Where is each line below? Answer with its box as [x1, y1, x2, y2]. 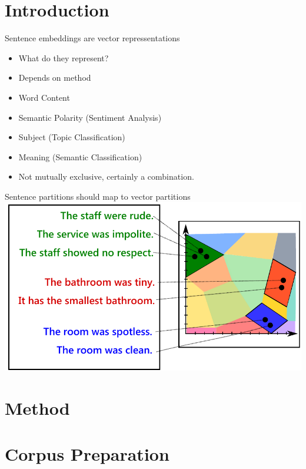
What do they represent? [18, 51, 109, 64]
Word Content [18, 91, 70, 103]
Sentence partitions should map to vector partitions [5, 190, 191, 202]
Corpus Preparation [5, 442, 169, 466]
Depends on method [18, 71, 91, 84]
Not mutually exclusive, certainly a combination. [18, 170, 194, 183]
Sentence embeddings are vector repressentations [5, 32, 180, 44]
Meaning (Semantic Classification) [18, 150, 142, 163]
